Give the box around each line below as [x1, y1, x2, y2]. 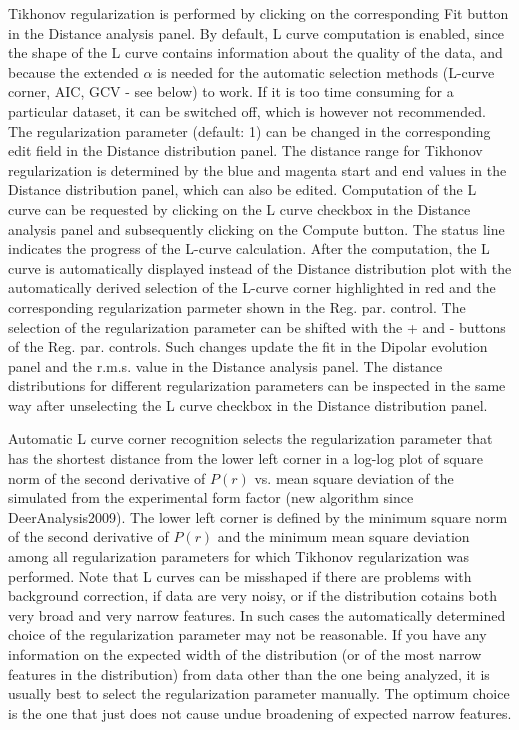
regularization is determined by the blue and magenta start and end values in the [8, 159, 507, 180]
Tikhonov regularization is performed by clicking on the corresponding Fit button [8, 3, 509, 23]
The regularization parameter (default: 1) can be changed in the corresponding [8, 120, 491, 141]
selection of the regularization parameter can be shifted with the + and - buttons [8, 316, 506, 337]
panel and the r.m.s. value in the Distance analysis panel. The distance [8, 355, 443, 376]
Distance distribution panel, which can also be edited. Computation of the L [8, 179, 477, 200]
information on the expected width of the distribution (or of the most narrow [8, 644, 482, 664]
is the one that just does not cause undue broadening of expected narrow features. [8, 702, 512, 723]
